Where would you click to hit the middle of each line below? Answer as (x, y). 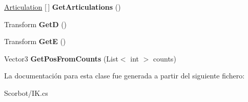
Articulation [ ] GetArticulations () (63, 7)
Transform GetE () (35, 41)
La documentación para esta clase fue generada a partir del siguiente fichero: (125, 76)
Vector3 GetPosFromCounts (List (61, 58)
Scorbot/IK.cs (26, 93)
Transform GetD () (36, 24)
